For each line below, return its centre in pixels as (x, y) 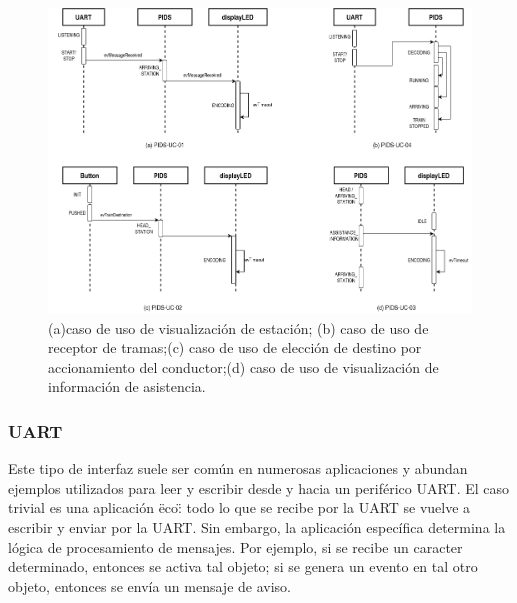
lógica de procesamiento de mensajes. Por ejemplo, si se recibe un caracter (235, 546)
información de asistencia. (127, 386)
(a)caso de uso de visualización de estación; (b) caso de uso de (238, 327)
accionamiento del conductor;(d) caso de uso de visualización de (243, 366)
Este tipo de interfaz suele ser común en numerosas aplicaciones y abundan (238, 468)
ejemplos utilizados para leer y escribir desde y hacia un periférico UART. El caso (259, 487)
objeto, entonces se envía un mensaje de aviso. (149, 585)
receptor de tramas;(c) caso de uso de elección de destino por (235, 347)
